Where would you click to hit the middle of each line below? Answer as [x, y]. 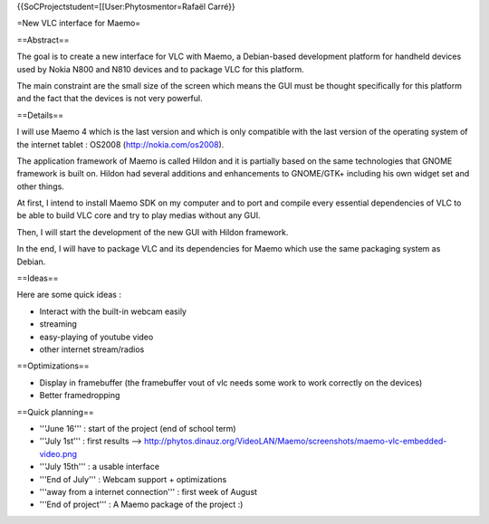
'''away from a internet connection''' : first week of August [149, 491]
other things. [41, 186]
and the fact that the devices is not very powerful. [110, 99]
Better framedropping [80, 395]
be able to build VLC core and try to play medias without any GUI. [139, 215]
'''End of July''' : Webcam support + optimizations [133, 479]
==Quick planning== [55, 412]
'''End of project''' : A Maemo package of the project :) [141, 505]
